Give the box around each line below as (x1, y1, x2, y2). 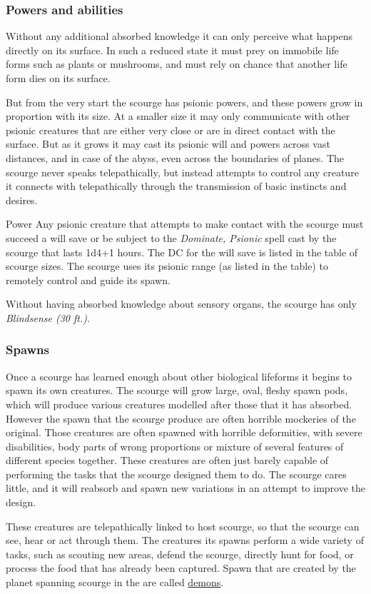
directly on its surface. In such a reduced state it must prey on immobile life (6, 42, 339, 57)
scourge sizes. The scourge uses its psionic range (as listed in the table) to (6, 258, 328, 273)
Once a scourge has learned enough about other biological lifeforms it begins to (6, 368, 352, 383)
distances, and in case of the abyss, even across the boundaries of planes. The (6, 150, 345, 165)
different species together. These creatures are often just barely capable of (6, 453, 329, 468)
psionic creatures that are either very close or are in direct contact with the (6, 122, 335, 137)
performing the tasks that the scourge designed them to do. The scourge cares (6, 466, 347, 481)
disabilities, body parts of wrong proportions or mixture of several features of (6, 438, 344, 453)
